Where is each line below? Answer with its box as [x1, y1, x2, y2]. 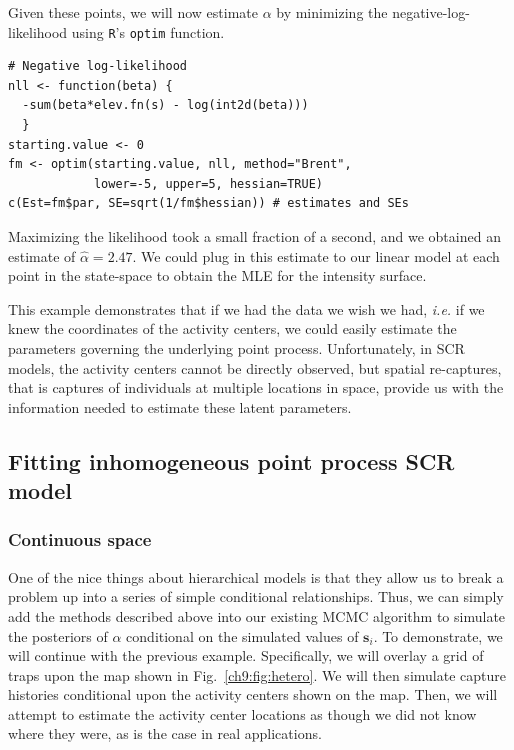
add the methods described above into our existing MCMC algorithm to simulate [8, 605, 506, 626]
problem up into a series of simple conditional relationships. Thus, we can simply [8, 586, 504, 607]
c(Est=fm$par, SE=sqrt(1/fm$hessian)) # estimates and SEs [8, 196, 409, 211]
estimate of [8, 245, 76, 266]
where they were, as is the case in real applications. [8, 723, 322, 744]
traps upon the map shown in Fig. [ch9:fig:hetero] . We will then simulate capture [8, 664, 506, 685]
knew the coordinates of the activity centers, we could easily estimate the [8, 318, 457, 339]
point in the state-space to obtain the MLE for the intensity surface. [8, 265, 427, 286]
